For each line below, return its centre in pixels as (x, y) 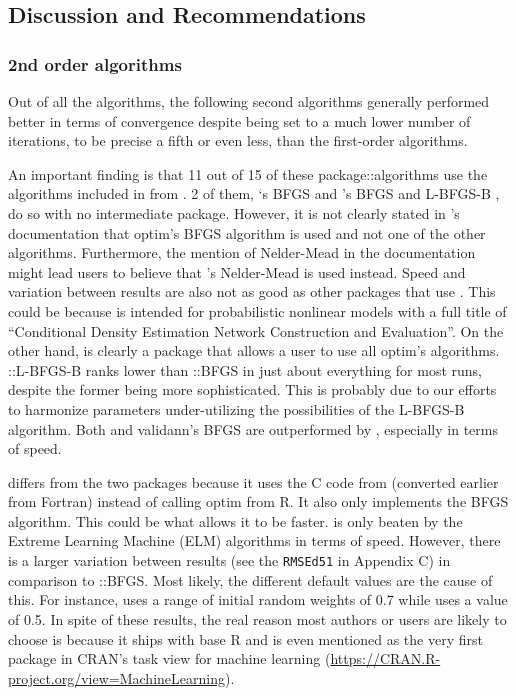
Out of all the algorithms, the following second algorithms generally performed (249, 101)
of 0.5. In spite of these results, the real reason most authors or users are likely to (257, 618)
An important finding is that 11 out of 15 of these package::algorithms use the (248, 173)
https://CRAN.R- (385, 658)
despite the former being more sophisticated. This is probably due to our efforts (252, 389)
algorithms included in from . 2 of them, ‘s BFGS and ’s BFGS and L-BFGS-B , (254, 193)
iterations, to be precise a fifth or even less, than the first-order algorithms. (238, 140)
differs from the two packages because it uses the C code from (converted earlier (253, 481)
